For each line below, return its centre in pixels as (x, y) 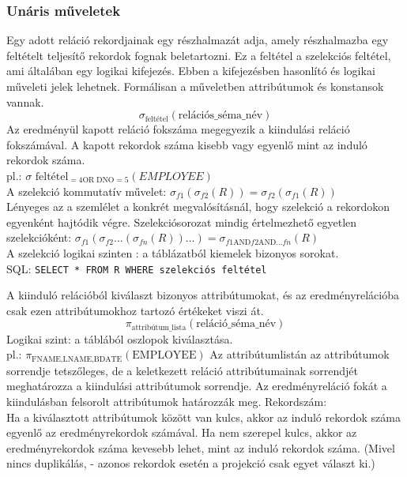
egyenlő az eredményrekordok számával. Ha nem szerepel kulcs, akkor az (182, 432)
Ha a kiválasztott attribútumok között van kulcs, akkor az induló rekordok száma (203, 417)
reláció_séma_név (236, 324)
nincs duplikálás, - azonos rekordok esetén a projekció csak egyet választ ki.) (191, 463)
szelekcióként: (39, 237)
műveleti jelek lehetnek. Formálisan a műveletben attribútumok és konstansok (195, 86)
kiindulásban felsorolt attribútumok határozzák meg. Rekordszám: (167, 402)
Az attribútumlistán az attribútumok (300, 354)
